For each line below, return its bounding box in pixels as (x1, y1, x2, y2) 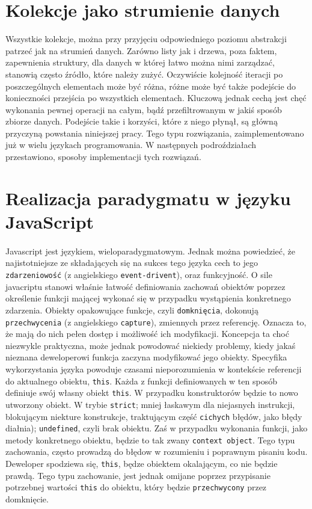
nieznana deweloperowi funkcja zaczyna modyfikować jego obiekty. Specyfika (5, 351, 287, 363)
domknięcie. (5, 492, 49, 505)
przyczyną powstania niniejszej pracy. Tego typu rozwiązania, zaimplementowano (5, 126, 304, 139)
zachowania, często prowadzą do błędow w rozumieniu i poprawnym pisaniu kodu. (5, 445, 308, 458)
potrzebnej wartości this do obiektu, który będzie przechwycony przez (5, 481, 267, 493)
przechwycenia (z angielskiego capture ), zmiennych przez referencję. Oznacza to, (5, 315, 307, 328)
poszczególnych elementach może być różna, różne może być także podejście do (5, 79, 296, 92)
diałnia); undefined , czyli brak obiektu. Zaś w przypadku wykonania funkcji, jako (5, 422, 308, 434)
